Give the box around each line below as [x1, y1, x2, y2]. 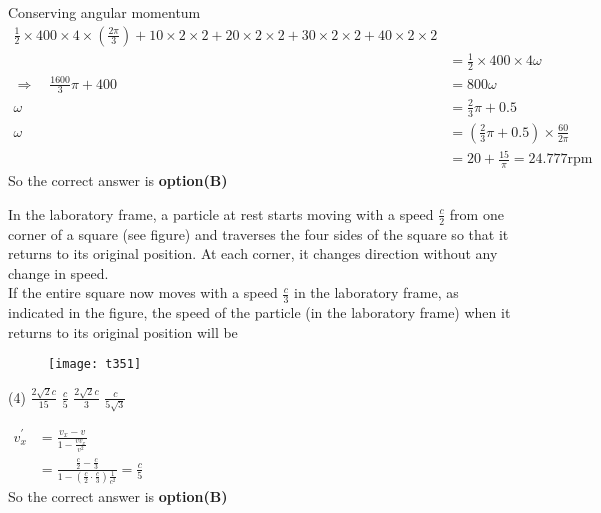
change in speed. [8, 262, 109, 283]
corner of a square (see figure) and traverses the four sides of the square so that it [8, 223, 509, 244]
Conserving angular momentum [8, 2, 201, 22]
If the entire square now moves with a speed [8, 282, 278, 303]
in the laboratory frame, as [294, 282, 459, 303]
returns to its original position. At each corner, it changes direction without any [8, 243, 498, 264]
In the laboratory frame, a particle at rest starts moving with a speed [8, 203, 434, 224]
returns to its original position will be [8, 321, 238, 342]
